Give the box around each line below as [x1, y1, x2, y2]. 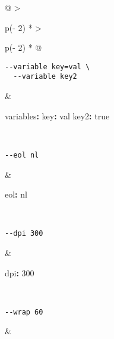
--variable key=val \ [5, 62, 90, 71]
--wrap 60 [5, 307, 43, 316]
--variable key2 [13, 72, 77, 81]
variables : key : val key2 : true [5, 109, 110, 122]
